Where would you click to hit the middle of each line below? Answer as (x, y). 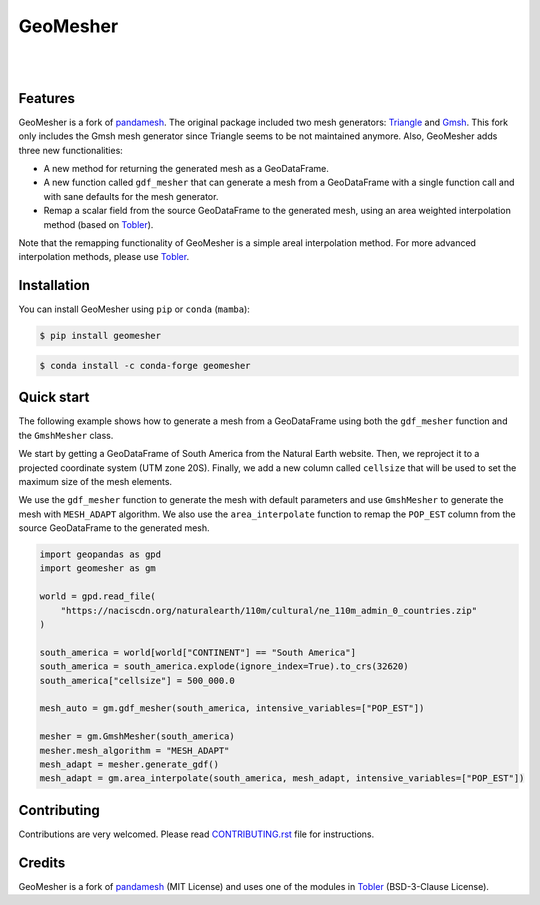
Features (46, 98)
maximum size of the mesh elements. (95, 481)
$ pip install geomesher (100, 336)
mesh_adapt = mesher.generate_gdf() (129, 764)
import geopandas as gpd (100, 554)
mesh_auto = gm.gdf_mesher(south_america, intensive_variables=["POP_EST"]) (232, 708)
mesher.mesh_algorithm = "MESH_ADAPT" (134, 750)
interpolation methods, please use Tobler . (104, 257)
